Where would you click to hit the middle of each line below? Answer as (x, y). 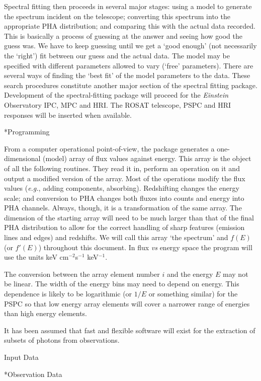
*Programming (27, 132)
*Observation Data (33, 374)
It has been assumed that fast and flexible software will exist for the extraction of (130, 330)
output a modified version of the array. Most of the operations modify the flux (125, 178)
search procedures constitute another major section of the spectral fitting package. (131, 85)
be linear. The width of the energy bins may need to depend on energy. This (122, 284)
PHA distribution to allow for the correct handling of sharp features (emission (124, 227)
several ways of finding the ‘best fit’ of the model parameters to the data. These (127, 75)
